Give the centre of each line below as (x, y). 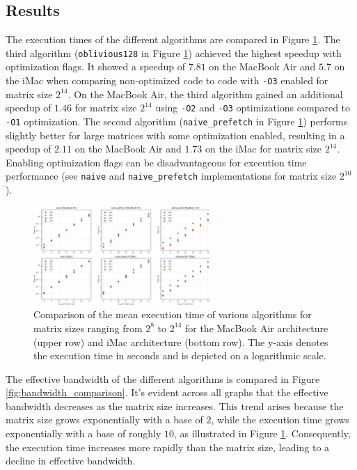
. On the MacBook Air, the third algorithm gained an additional (205, 94)
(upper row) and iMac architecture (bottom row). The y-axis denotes (181, 342)
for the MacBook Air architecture (256, 328)
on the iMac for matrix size (263, 149)
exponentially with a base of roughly (84, 433)
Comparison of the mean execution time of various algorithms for (173, 314)
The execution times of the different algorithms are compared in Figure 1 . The (173, 39)
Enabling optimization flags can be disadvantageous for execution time (156, 162)
